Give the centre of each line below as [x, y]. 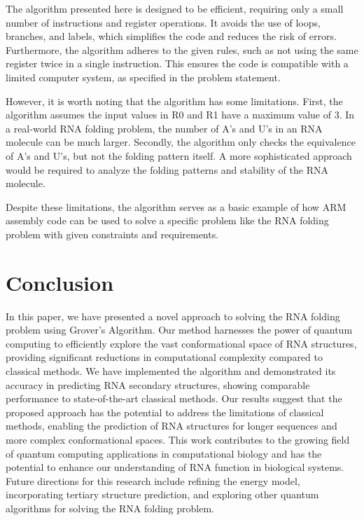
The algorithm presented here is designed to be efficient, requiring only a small [175, 8]
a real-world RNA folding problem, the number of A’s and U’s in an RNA [164, 128]
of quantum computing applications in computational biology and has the [164, 453]
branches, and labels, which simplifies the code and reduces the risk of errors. [171, 36]
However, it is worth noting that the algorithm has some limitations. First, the [174, 101]
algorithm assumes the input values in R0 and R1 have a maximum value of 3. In [180, 115]
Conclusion [60, 282]
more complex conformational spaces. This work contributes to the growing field [178, 439]
